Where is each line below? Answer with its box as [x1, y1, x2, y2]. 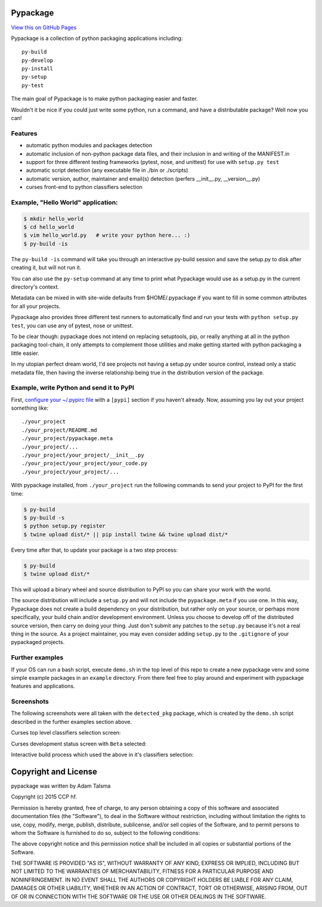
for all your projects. [11, 302, 61, 309]
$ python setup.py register [23, 522, 106, 530]
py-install [21, 66, 54, 72]
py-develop [21, 57, 54, 64]
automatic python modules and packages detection [26, 142, 153, 149]
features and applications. [11, 683, 75, 690]
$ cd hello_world [23, 224, 75, 231]
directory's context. [11, 283, 60, 290]
